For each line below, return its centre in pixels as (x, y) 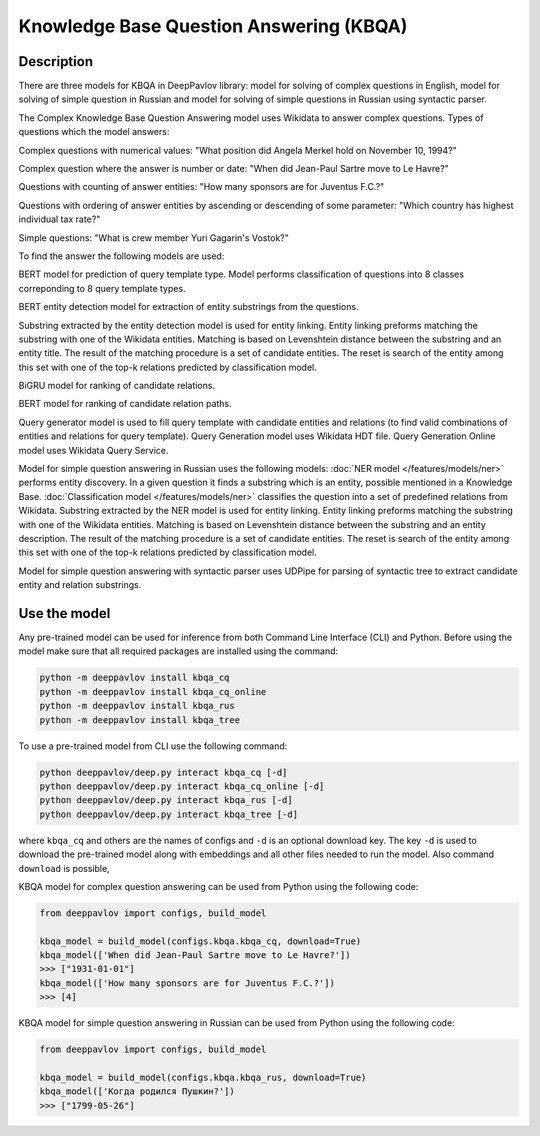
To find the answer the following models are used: (121, 256)
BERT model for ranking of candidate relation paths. (125, 404)
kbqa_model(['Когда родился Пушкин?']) (137, 1091)
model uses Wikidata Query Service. (93, 450)
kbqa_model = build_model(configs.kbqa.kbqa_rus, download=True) (203, 1077)
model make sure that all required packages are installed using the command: (178, 651)
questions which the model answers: (94, 132)
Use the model (64, 613)
